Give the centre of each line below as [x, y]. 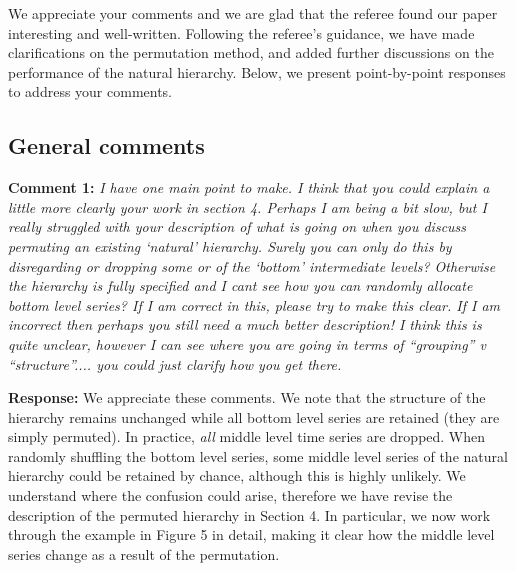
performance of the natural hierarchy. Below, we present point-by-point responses [257, 71]
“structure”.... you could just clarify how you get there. [175, 363]
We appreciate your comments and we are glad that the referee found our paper [253, 13]
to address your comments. [90, 91]
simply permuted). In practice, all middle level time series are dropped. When [247, 436]
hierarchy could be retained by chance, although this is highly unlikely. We [237, 475]
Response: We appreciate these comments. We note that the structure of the [247, 397]
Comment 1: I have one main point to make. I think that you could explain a [249, 187]
